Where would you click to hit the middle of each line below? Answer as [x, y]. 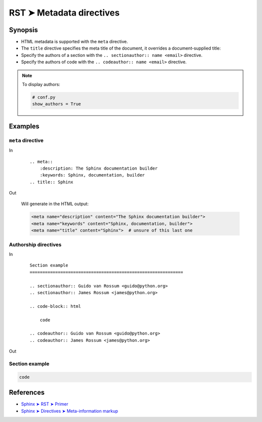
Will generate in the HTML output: [55, 204]
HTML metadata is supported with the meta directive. [74, 42]
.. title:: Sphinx [52, 182]
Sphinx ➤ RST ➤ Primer [45, 404]
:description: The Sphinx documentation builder [98, 168]
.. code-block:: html [55, 306]
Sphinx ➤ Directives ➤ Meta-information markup [70, 411]
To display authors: [41, 85]
